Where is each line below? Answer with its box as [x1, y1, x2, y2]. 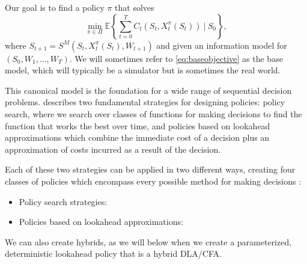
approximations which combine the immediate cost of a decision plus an [5, 131, 270, 144]
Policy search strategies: [19, 195, 108, 207]
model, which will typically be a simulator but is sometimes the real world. [5, 64, 281, 76]
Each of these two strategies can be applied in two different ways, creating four [5, 163, 296, 176]
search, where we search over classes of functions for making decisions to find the [5, 107, 302, 120]
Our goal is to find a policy [5, 1, 105, 13]
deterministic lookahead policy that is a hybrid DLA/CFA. [5, 247, 222, 260]
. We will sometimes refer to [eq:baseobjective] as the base [69, 52, 283, 64]
